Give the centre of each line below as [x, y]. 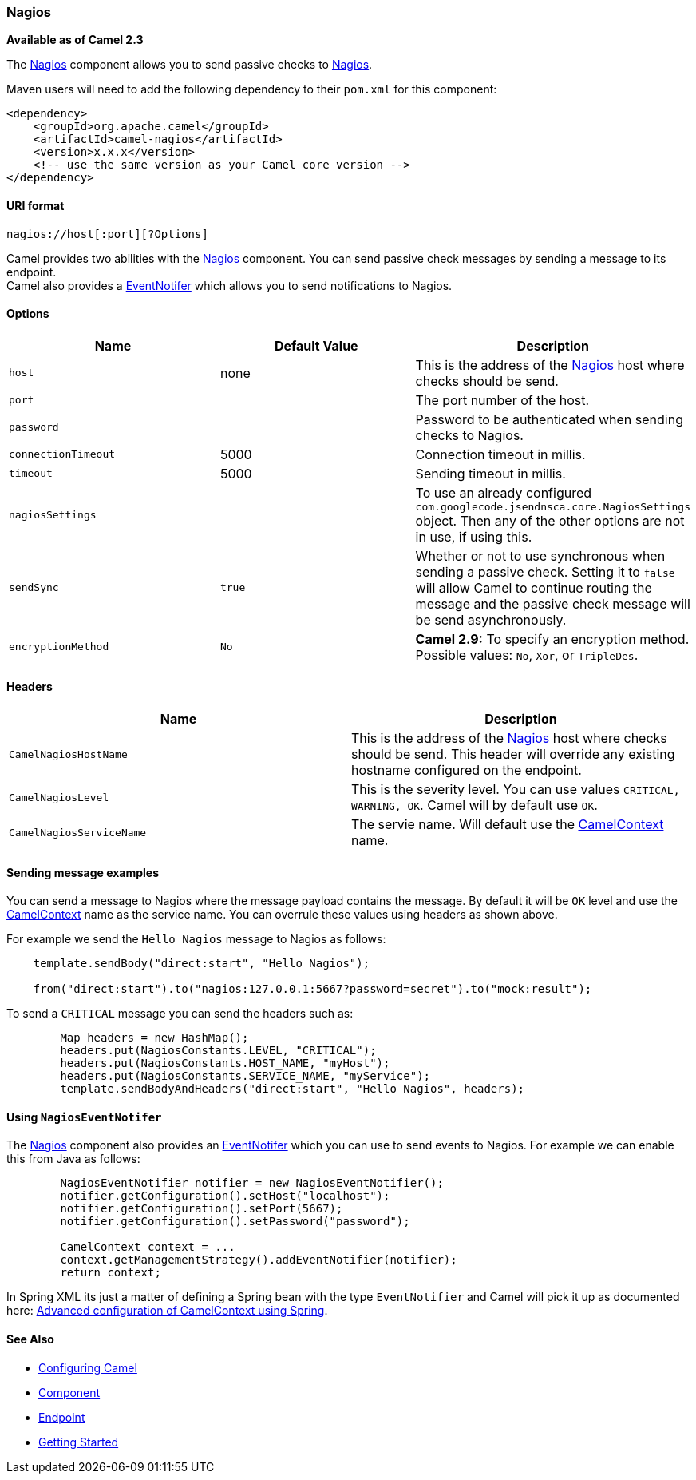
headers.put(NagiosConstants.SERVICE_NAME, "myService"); [245, 1076]
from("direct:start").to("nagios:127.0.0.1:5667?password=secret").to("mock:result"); [312, 989]
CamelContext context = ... [148, 1247]
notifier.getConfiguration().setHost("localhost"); [225, 1196]
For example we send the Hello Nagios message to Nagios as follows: [196, 939]
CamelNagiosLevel [59, 797]
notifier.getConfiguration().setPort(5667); [202, 1209]
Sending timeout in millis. [490, 473]
